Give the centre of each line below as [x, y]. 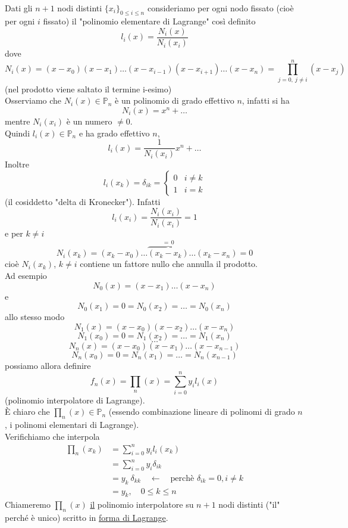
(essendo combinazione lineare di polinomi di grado [202, 411]
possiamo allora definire [48, 365]
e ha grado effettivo [114, 133]
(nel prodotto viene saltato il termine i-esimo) [88, 88]
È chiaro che [27, 411]
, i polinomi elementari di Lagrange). [72, 424]
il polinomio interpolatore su [142, 504]
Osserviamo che [33, 100]
